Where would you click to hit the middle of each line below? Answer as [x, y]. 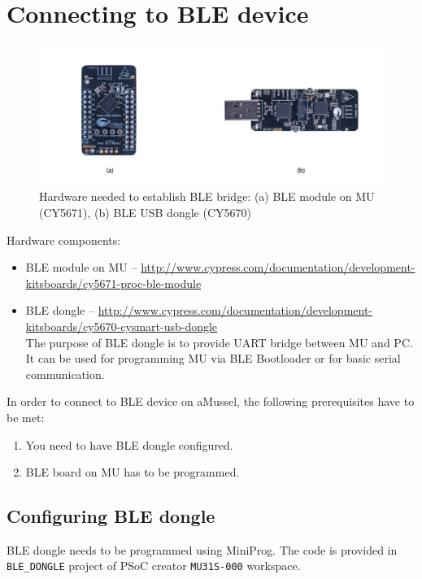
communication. [65, 374]
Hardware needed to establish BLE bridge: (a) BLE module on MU [207, 196]
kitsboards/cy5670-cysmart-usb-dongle [122, 326]
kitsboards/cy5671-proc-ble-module [113, 283]
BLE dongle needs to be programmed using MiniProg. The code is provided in [202, 549]
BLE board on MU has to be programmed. [133, 472]
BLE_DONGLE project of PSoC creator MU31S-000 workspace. [154, 566]
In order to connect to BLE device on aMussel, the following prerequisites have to [211, 401]
